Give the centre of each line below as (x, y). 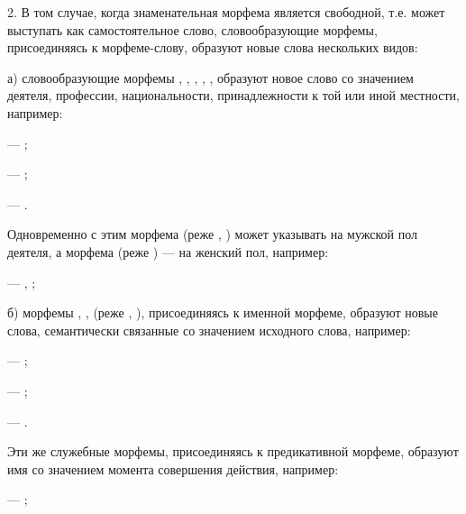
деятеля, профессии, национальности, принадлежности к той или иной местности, (233, 95)
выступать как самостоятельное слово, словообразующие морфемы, (192, 29)
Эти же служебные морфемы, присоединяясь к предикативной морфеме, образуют (233, 451)
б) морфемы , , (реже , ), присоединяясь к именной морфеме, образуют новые (223, 312)
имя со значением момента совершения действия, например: (173, 468)
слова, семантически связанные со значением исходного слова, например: (209, 330)
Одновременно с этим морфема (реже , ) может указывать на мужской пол (212, 234)
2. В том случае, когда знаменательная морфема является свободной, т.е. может (226, 12)
